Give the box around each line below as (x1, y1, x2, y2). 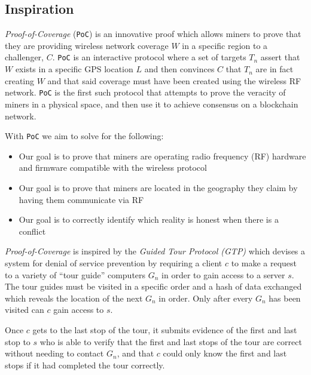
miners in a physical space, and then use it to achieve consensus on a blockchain (5, 97, 298, 110)
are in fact (255, 63, 294, 75)
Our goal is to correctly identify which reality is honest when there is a (19, 213, 279, 226)
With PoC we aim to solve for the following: (5, 130, 164, 142)
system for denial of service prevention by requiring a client (5, 256, 222, 269)
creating (5, 74, 35, 87)
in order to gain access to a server (161, 268, 285, 281)
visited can (5, 303, 44, 316)
